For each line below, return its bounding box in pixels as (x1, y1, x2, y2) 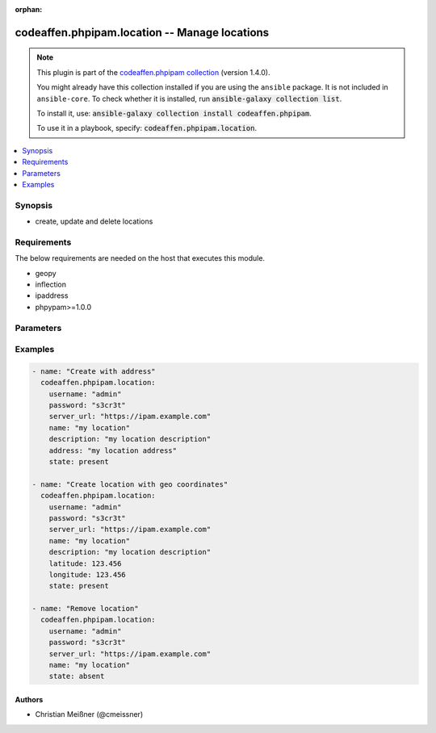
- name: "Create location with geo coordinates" (31, 480, 228, 488)
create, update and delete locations (35, 216, 153, 226)
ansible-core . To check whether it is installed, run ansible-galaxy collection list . (36, 94, 342, 103)
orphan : (15, 5, 43, 14)
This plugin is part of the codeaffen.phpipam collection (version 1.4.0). (36, 67, 270, 77)
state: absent (48, 672, 105, 681)
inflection (35, 279, 67, 289)
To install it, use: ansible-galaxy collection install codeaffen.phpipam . (36, 108, 312, 118)
